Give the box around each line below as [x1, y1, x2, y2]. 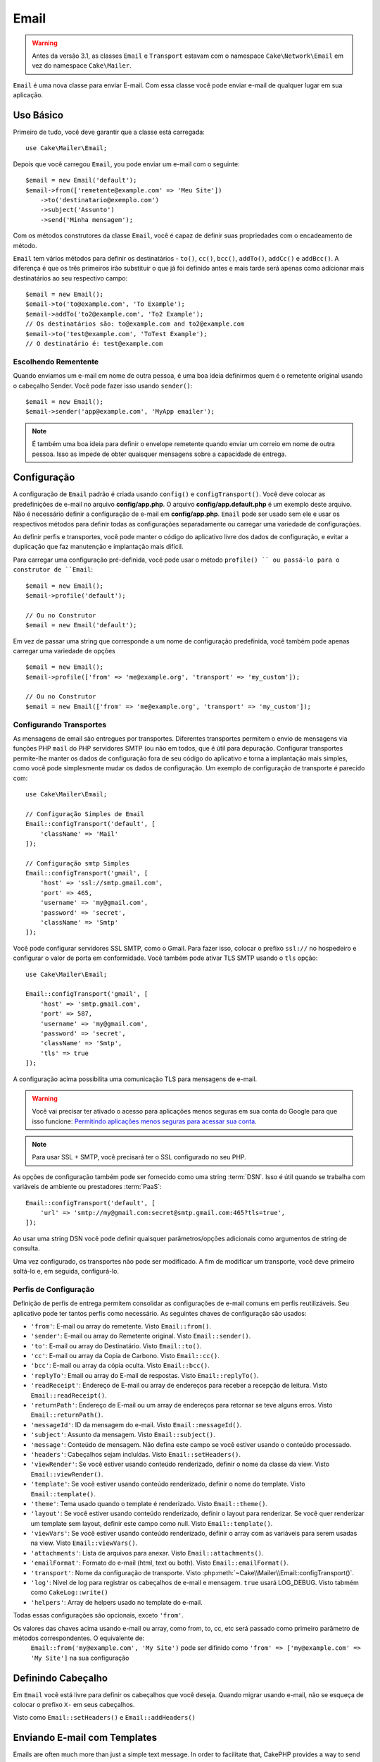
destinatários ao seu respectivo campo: [13, 273, 128, 282]
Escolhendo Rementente [13, 357, 99, 366]
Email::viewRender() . [30, 1470, 103, 1478]
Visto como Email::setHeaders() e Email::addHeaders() [13, 1713, 196, 1722]
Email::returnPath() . [30, 1410, 103, 1419]
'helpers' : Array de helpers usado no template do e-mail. [30, 1598, 203, 1606]
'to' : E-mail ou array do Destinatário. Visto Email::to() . [30, 1341, 202, 1350]
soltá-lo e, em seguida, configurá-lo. [13, 1267, 120, 1275]
